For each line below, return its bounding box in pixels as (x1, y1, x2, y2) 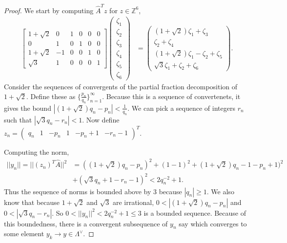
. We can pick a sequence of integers (127, 102, 235, 113)
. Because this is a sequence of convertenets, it (102, 91, 241, 101)
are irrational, (112, 197, 154, 207)
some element (4, 228, 44, 239)
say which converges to (179, 218, 247, 228)
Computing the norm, (4, 147, 69, 157)
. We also (206, 186, 234, 196)
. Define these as (26, 91, 76, 101)
